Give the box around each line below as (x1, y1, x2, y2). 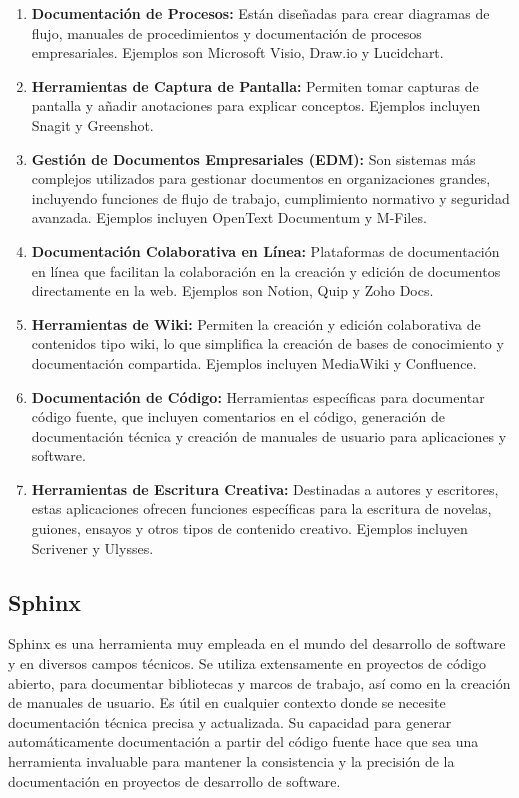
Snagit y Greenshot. (31, 114, 154, 135)
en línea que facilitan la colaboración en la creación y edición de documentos (31, 260, 501, 281)
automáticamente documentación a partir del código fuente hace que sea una (8, 731, 479, 752)
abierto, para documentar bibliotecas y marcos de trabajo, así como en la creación (8, 672, 511, 693)
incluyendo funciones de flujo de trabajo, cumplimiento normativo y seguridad (31, 187, 510, 208)
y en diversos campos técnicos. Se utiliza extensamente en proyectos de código (8, 653, 487, 674)
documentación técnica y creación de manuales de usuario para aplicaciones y (31, 425, 507, 446)
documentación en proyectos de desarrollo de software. (8, 770, 341, 791)
